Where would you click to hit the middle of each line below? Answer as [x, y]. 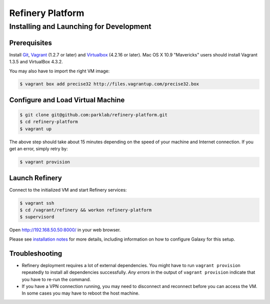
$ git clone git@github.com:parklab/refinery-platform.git [93, 115]
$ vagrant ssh [37, 203]
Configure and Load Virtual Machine [67, 100]
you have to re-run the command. [56, 279]
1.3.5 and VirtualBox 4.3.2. [36, 62]
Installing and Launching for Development [80, 26]
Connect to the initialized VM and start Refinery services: [68, 190]
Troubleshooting [36, 253]
